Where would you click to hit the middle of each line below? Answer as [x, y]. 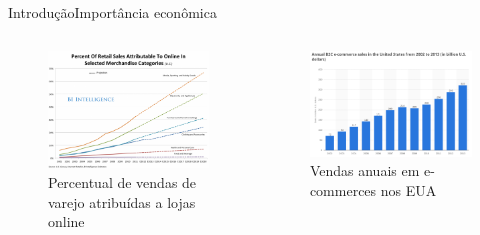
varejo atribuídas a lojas [122, 201]
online [66, 221]
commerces [343, 189]
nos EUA [408, 189]
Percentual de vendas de [122, 182]
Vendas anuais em [364, 170]
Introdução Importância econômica [112, 12]
